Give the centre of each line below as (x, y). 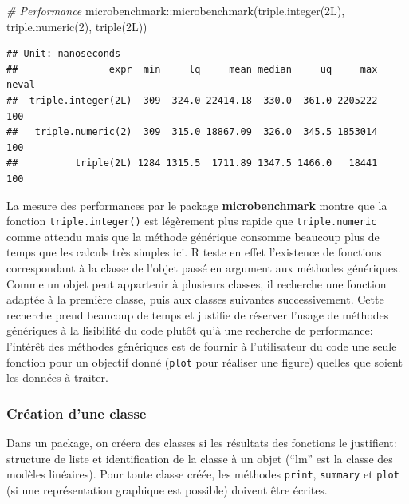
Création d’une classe (77, 413)
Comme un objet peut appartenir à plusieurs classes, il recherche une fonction (197, 283)
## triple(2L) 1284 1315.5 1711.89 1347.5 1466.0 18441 (192, 163)
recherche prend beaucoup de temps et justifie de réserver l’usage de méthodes (198, 314)
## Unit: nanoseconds (64, 54)
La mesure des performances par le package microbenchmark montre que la (197, 205)
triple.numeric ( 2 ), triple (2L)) (77, 26)
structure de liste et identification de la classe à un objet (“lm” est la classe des (200, 458)
